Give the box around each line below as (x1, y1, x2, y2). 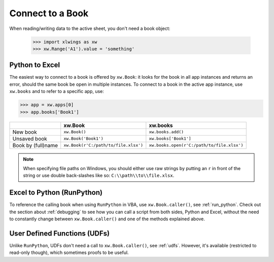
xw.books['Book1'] (149, 136, 191, 142)
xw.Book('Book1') (63, 136, 104, 142)
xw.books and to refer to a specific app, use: (9, 88, 104, 94)
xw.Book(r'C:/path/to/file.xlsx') (63, 143, 144, 148)
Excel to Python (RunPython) (9, 188, 102, 197)
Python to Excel (9, 61, 60, 70)
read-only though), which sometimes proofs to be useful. (9, 249, 129, 256)
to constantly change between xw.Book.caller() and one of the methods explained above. (9, 216, 205, 222)
